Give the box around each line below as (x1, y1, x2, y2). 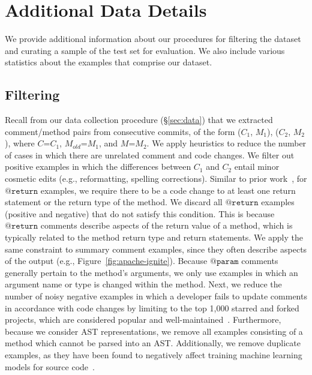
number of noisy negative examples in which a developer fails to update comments (5, 290, 307, 302)
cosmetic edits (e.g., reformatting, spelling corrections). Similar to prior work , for (5, 172, 307, 185)
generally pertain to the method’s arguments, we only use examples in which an (5, 266, 298, 278)
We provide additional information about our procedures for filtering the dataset (5, 32, 301, 45)
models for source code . (5, 360, 95, 373)
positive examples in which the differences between (5, 160, 191, 173)
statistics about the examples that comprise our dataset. (5, 56, 212, 68)
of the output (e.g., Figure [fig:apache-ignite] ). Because (5, 254, 208, 267)
